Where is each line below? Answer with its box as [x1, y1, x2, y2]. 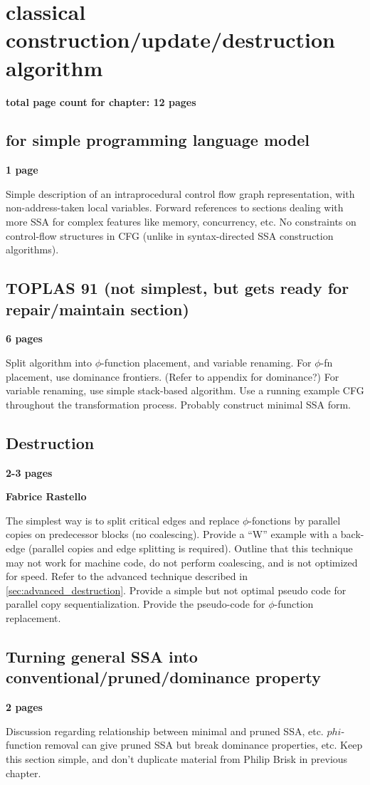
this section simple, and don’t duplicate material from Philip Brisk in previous [6, 751, 348, 766]
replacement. [6, 610, 61, 625]
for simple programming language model [6, 129, 310, 151]
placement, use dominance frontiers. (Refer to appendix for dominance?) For [6, 369, 339, 384]
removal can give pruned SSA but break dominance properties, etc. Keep [44, 737, 363, 752]
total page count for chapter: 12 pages [6, 94, 196, 109]
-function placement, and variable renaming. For [101, 355, 312, 370]
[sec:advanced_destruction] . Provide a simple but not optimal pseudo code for [6, 582, 347, 597]
